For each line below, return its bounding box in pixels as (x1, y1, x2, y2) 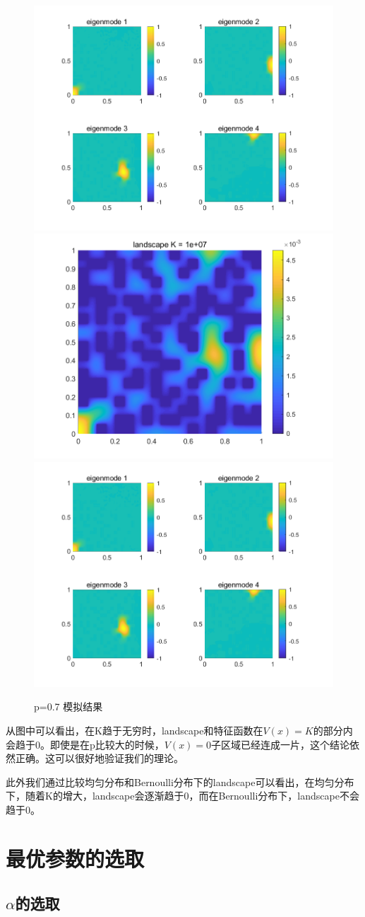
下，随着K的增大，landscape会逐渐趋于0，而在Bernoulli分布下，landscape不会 (6, 788, 359, 803)
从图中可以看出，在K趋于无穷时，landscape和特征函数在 (6, 723, 263, 737)
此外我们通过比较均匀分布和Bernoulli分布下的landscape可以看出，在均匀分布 (6, 774, 354, 789)
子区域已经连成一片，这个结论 (211, 737, 350, 751)
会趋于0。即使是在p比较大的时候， (6, 737, 164, 751)
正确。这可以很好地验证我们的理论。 (15, 751, 184, 766)
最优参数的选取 (6, 843, 145, 872)
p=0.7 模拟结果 (34, 699, 103, 714)
